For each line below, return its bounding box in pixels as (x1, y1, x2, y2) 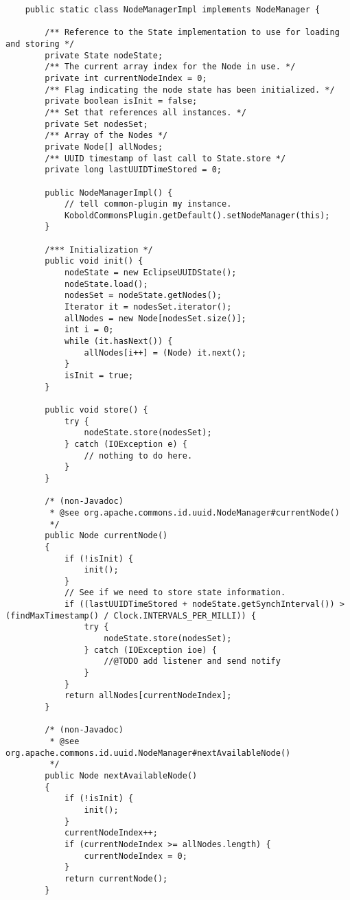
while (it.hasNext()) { (64, 336, 173, 347)
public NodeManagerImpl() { (45, 187, 173, 198)
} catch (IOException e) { (64, 439, 187, 449)
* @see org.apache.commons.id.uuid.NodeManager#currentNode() (49, 507, 340, 518)
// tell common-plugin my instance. (64, 199, 232, 209)
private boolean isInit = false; (45, 96, 198, 106)
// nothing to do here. (84, 450, 193, 461)
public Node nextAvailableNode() (45, 770, 198, 781)
